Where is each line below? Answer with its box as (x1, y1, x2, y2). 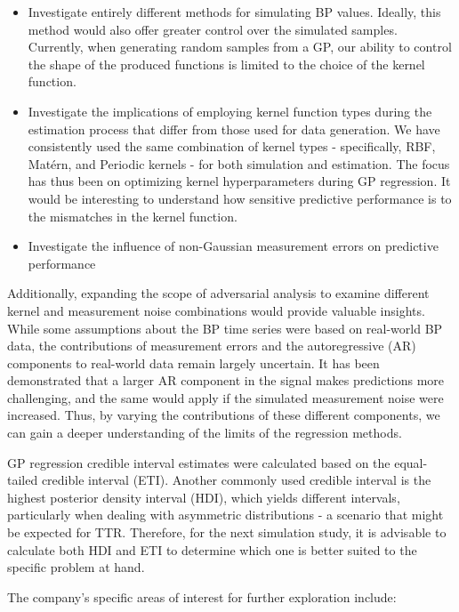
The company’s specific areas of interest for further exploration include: (7, 587, 397, 606)
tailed (7, 471, 38, 489)
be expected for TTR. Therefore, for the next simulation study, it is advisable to (7, 523, 447, 542)
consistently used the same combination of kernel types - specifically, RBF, (28, 137, 436, 156)
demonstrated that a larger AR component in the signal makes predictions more (7, 371, 445, 390)
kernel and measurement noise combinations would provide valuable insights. (7, 301, 425, 319)
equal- (394, 453, 428, 471)
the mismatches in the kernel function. (28, 206, 238, 225)
